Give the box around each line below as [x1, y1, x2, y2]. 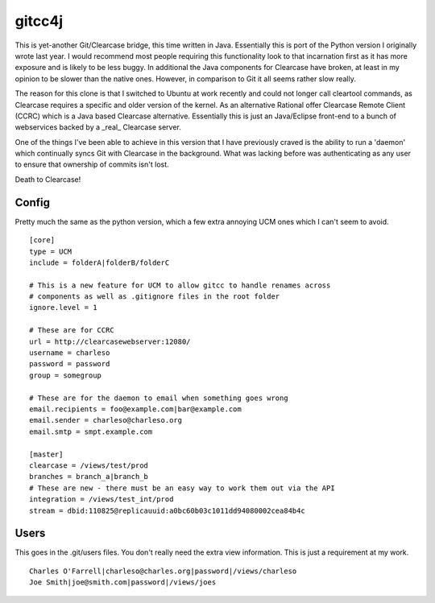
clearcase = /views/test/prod [29, 461, 149, 470]
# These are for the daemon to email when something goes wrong [29, 393, 289, 403]
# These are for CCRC [29, 326, 114, 335]
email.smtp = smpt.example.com [29, 427, 153, 436]
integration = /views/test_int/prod [29, 495, 174, 504]
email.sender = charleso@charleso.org [29, 415, 183, 425]
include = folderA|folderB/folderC [29, 258, 170, 267]
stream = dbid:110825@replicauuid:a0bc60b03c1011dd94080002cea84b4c [29, 506, 305, 515]
